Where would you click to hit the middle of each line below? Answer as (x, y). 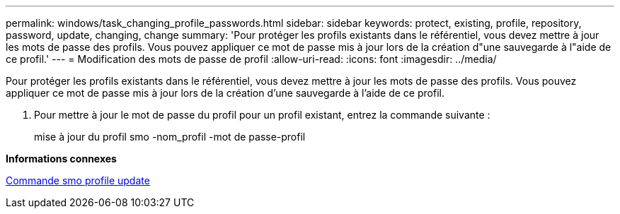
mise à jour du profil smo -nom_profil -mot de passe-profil (170, 137)
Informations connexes (61, 159)
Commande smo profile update (78, 180)
